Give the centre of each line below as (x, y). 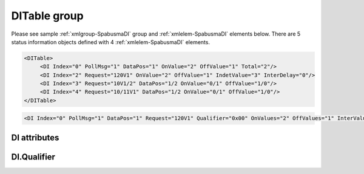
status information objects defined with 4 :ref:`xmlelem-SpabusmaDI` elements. (111, 42)
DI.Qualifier (33, 157)
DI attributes (35, 137)
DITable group (48, 16)
